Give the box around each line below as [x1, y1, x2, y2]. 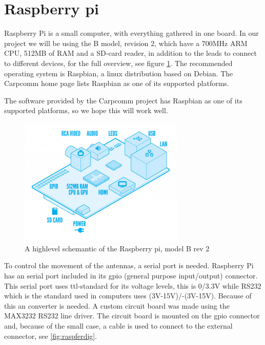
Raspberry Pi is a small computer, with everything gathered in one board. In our [4, 28, 259, 38]
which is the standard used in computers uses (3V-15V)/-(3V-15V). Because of [4, 290, 252, 301]
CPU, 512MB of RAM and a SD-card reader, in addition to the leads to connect [4, 48, 257, 58]
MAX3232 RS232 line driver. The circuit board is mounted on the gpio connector [4, 310, 260, 321]
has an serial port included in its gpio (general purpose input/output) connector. [4, 270, 258, 281]
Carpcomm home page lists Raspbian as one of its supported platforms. [4, 78, 229, 89]
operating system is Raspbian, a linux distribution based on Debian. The [4, 68, 233, 78]
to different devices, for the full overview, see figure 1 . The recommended [4, 57, 233, 68]
